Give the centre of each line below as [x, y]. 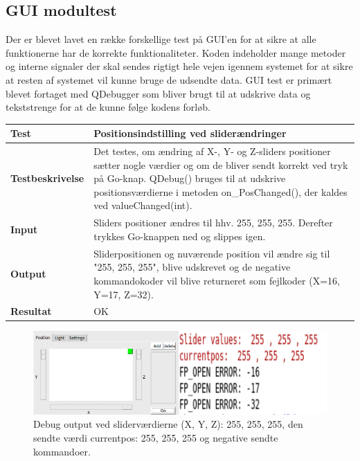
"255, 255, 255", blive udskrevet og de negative [192, 267]
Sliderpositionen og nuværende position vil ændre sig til [212, 253]
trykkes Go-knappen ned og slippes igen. [180, 236]
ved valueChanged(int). [143, 205]
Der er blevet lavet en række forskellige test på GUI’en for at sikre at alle [161, 39]
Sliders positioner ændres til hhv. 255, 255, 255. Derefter [213, 223]
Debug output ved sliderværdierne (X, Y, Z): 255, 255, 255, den [168, 424]
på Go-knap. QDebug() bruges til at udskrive [190, 178]
